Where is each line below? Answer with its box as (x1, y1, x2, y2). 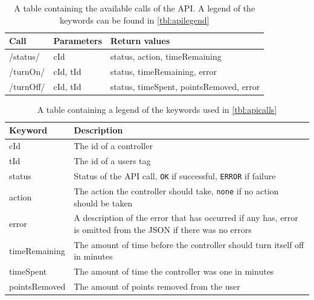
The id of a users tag (74, 155, 151, 167)
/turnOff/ (9, 80, 45, 92)
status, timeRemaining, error (110, 65, 217, 77)
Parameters (53, 34, 102, 47)
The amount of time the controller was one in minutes (74, 265, 274, 278)
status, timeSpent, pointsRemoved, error (110, 80, 260, 92)
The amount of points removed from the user (74, 280, 240, 293)
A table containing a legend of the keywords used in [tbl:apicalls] (37, 103, 277, 115)
